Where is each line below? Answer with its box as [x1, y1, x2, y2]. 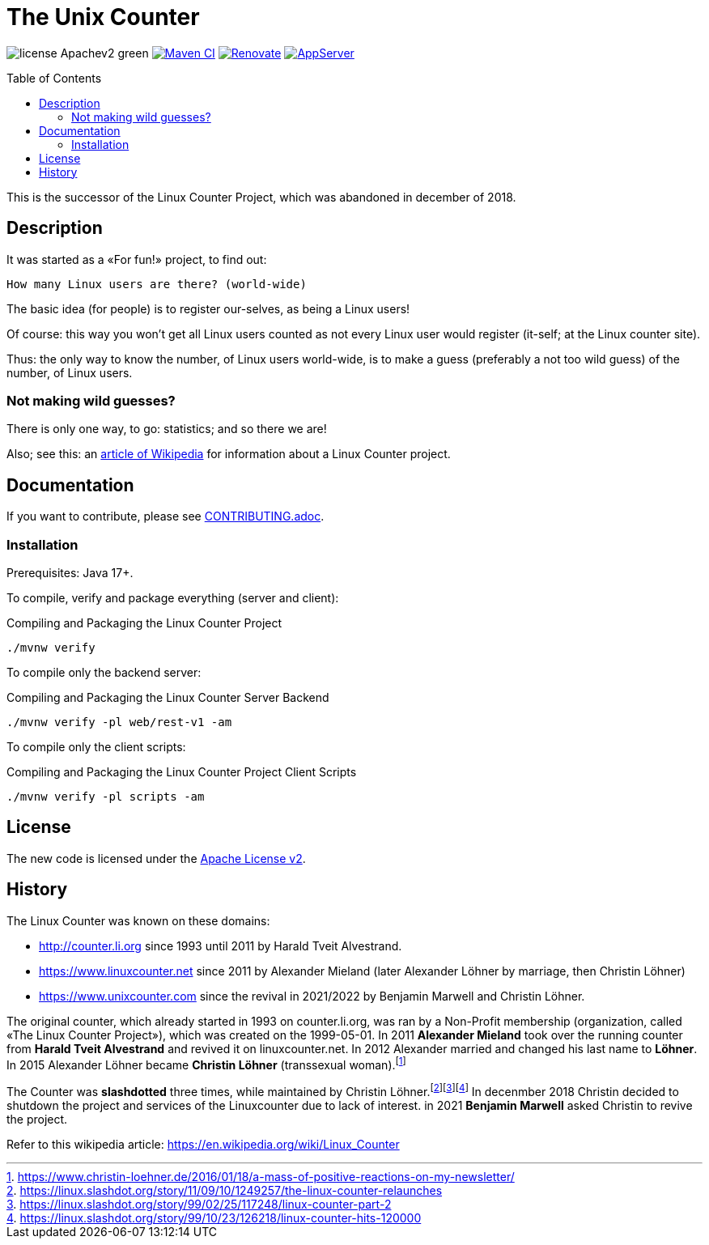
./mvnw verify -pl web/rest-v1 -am [6, 715, 232, 729]
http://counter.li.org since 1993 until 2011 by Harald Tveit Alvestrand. [39, 938, 402, 953]
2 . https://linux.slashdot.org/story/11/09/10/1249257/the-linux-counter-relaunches [6, 1183, 443, 1197]
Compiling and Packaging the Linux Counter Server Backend [6, 690, 329, 704]
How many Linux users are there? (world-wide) [6, 277, 307, 291]
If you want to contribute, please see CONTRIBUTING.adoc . [6, 509, 325, 524]
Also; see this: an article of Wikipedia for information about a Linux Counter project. [6, 447, 451, 461]
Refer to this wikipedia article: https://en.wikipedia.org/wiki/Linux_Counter [6, 1137, 400, 1151]
